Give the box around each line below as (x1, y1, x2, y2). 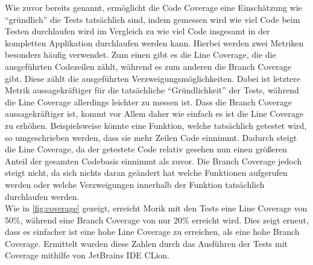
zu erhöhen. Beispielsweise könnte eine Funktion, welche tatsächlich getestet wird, (5, 119, 307, 131)
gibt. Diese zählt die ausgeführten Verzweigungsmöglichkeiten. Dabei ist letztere (5, 72, 301, 84)
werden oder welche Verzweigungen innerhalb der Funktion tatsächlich (5, 178, 265, 190)
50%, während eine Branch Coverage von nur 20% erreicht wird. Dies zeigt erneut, (5, 213, 309, 226)
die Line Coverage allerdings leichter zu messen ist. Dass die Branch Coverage (5, 95, 292, 108)
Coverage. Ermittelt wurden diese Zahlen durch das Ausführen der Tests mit (5, 237, 288, 249)
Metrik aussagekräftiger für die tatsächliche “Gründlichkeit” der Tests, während (5, 84, 299, 96)
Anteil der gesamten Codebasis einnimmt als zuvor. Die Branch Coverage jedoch (5, 154, 302, 167)
